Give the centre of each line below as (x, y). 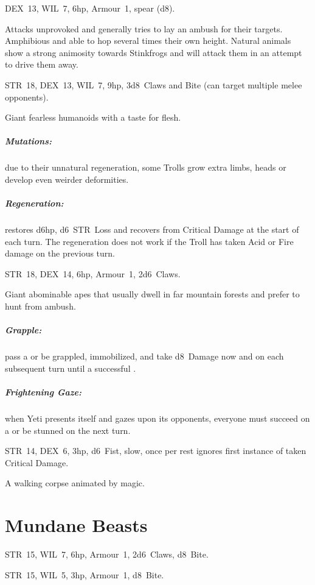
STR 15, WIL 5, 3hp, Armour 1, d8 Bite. (85, 574)
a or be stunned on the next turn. (68, 430)
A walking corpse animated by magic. (75, 483)
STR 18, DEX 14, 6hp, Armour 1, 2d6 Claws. (93, 273)
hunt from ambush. (40, 306)
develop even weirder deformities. (67, 179)
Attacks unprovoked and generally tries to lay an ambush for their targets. (144, 28)
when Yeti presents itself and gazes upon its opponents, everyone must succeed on (157, 418)
